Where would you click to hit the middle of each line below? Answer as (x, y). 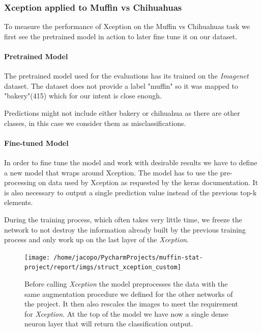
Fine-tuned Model (36, 143)
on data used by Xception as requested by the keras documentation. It (148, 182)
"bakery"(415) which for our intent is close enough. (83, 96)
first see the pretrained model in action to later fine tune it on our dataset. (121, 36)
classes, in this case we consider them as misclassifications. (95, 123)
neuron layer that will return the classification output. (109, 324)
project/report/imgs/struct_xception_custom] (103, 267)
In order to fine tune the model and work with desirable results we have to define (131, 162)
